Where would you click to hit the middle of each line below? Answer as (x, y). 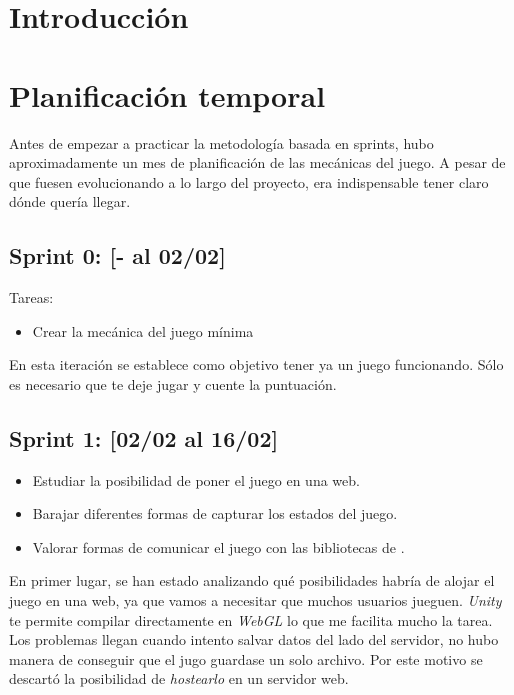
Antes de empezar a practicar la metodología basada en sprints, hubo (221, 142)
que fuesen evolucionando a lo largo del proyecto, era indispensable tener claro (249, 181)
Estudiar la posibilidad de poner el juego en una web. (196, 479)
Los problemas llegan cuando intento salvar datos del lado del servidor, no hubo (254, 639)
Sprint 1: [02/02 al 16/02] (144, 437)
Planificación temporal (167, 94)
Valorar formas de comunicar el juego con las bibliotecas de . (218, 546)
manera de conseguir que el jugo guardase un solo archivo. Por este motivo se (246, 658)
